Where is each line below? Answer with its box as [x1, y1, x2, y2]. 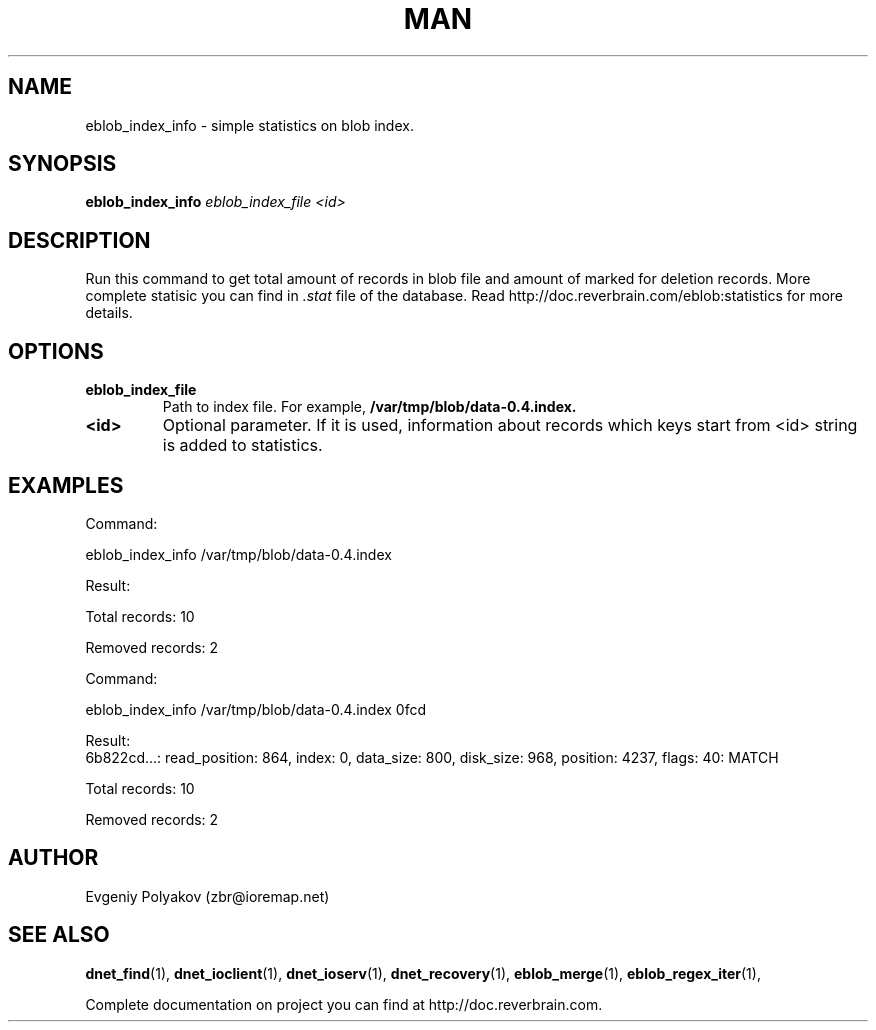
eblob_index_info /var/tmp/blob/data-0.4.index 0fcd [85, 700, 427, 718]
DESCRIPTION [8, 227, 151, 253]
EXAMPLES [8, 472, 124, 498]
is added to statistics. [162, 435, 323, 456]
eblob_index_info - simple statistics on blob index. [85, 116, 414, 134]
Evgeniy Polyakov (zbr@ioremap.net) [85, 887, 330, 905]
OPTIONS [8, 338, 104, 364]
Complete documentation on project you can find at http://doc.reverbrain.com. [85, 995, 603, 1013]
